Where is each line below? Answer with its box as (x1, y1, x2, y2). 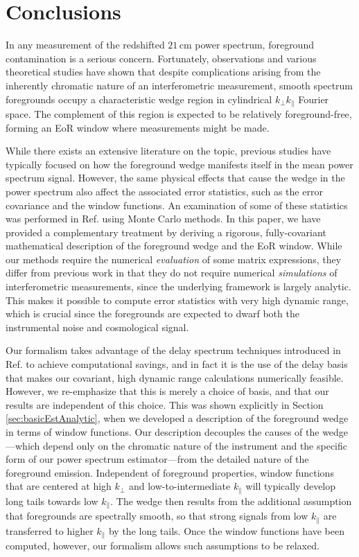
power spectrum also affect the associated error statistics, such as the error (6, 184, 323, 198)
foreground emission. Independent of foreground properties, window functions (6, 465, 334, 479)
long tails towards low (6, 493, 98, 508)
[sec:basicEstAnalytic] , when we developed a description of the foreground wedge (6, 411, 349, 425)
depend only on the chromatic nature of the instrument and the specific (43, 438, 348, 452)
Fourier (298, 91, 329, 106)
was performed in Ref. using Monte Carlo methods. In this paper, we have (6, 211, 321, 226)
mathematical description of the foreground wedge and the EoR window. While (6, 238, 342, 253)
